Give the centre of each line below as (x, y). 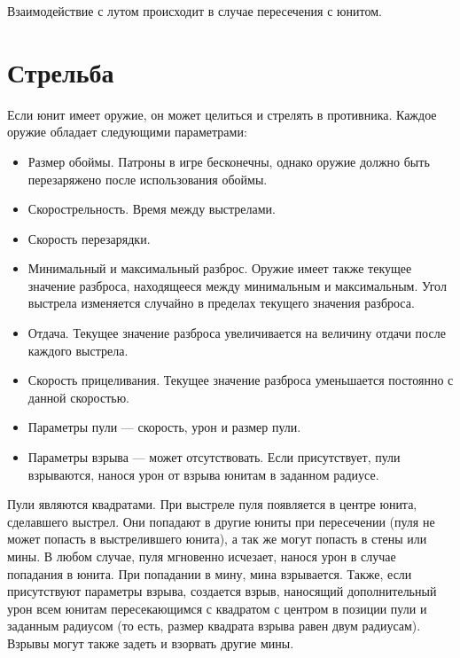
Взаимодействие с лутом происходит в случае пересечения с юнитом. (195, 11)
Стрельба (61, 71)
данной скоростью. (78, 397)
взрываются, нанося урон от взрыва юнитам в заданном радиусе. (203, 474)
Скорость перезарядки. (89, 238)
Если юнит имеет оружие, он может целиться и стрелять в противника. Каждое (222, 114)
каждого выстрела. (78, 350)
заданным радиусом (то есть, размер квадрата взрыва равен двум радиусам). (214, 626)
